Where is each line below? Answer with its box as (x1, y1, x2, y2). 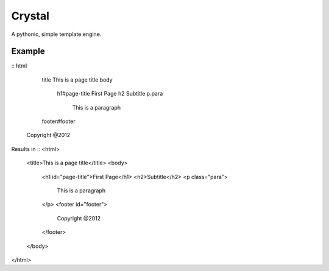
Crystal (11, 9, 50, 23)
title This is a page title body (41, 76, 113, 83)
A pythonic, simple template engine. (11, 30, 102, 38)
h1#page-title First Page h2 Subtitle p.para (57, 90, 163, 97)
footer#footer (41, 118, 76, 125)
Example (11, 46, 45, 57)
